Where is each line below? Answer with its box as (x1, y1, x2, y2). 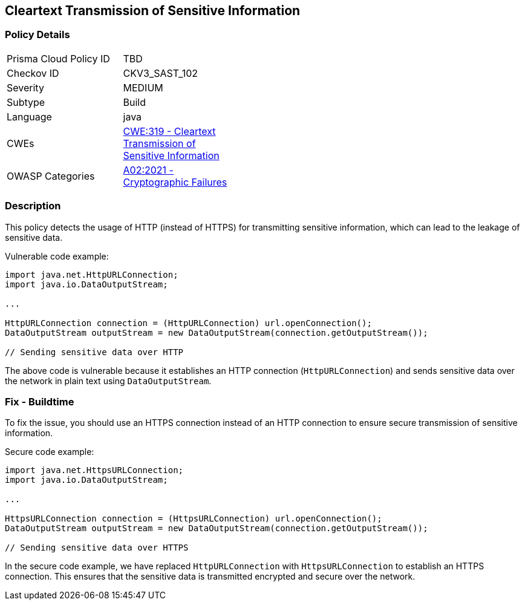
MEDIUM (123, 81, 163, 94)
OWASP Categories (7, 169, 95, 182)
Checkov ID (7, 67, 59, 79)
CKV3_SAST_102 (123, 67, 198, 79)
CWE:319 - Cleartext (123, 125, 216, 137)
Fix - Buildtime (5, 395, 74, 408)
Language (7, 110, 52, 123)
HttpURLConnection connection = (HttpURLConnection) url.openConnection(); (5, 318, 372, 328)
